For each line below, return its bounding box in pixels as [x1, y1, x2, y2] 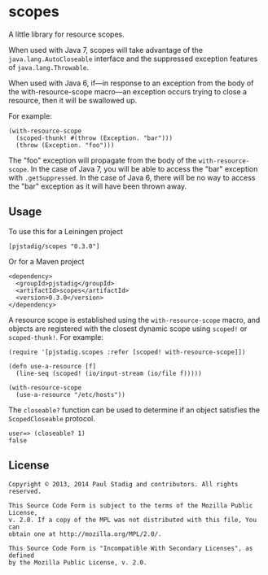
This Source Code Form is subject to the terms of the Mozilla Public [8, 501, 253, 510]
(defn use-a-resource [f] [8, 362, 96, 370]
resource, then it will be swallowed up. [8, 95, 138, 105]
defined [8, 551, 35, 560]
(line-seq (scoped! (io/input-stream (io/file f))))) [15, 369, 202, 377]
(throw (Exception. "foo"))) [15, 141, 115, 149]
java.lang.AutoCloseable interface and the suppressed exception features [8, 54, 258, 63]
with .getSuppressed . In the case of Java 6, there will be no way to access [8, 172, 256, 182]
